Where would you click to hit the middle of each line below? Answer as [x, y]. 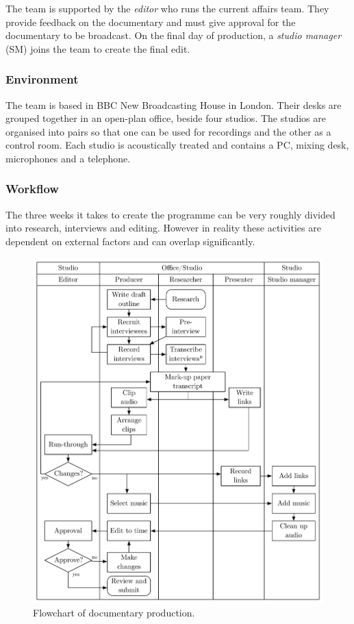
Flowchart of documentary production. [114, 613]
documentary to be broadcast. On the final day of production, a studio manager [174, 35]
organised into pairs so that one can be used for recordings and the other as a [168, 131]
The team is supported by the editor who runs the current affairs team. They [167, 8]
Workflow [32, 189]
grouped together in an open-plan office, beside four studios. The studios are [166, 118]
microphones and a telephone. [68, 158]
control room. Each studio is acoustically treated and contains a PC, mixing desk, [177, 145]
